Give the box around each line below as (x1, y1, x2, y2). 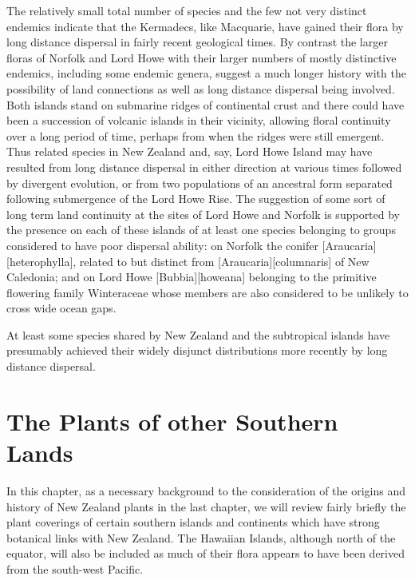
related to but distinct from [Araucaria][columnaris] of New (79, 252, 370, 269)
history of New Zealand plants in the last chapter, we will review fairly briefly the (6, 498, 406, 514)
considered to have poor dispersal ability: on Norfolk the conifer (6, 236, 318, 253)
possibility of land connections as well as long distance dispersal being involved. (6, 80, 395, 97)
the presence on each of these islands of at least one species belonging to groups (6, 221, 396, 238)
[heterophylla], (6, 252, 77, 269)
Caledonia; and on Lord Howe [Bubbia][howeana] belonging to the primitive (6, 268, 377, 285)
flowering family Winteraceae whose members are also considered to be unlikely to (6, 284, 409, 300)
